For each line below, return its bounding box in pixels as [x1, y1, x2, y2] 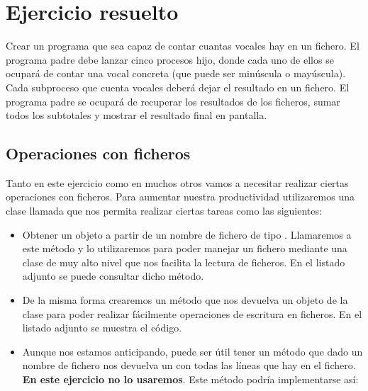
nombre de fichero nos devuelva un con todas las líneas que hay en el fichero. [22, 358, 356, 373]
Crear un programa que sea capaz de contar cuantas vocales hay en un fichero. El [6, 38, 359, 53]
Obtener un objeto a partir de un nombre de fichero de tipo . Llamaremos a [22, 227, 352, 242]
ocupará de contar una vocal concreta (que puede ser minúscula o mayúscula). [6, 66, 346, 81]
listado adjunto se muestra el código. [22, 320, 182, 335]
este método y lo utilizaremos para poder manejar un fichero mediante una [22, 241, 347, 256]
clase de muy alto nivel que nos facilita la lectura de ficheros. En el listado [22, 254, 345, 269]
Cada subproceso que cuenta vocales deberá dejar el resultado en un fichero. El [6, 79, 350, 94]
